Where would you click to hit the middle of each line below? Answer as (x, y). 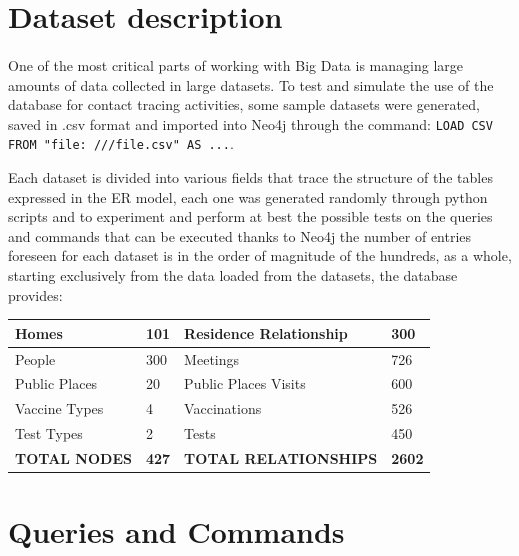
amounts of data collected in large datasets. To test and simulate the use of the (251, 84)
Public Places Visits (245, 383)
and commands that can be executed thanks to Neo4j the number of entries (240, 235)
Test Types (49, 433)
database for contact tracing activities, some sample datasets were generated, (244, 104)
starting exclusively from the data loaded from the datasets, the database (233, 275)
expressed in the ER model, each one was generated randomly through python (248, 196)
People (35, 358)
